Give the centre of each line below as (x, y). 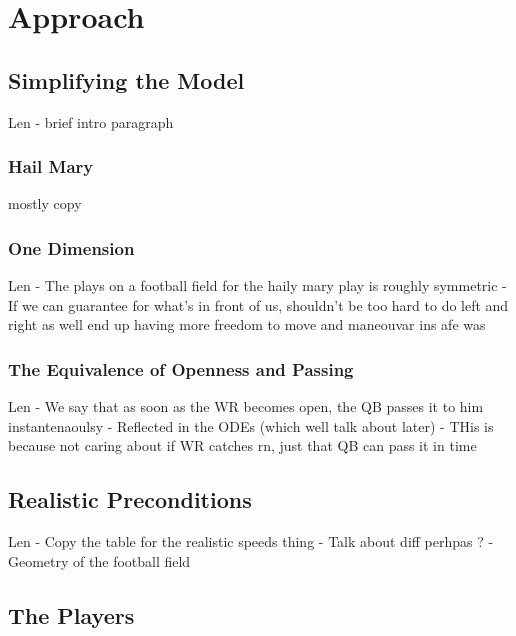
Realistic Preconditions (130, 499)
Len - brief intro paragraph (91, 121)
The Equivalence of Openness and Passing (181, 368)
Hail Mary (51, 166)
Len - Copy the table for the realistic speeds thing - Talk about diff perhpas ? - (251, 541)
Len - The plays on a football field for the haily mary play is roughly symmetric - (257, 285)
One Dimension (71, 247)
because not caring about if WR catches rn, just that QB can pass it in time (242, 445)
